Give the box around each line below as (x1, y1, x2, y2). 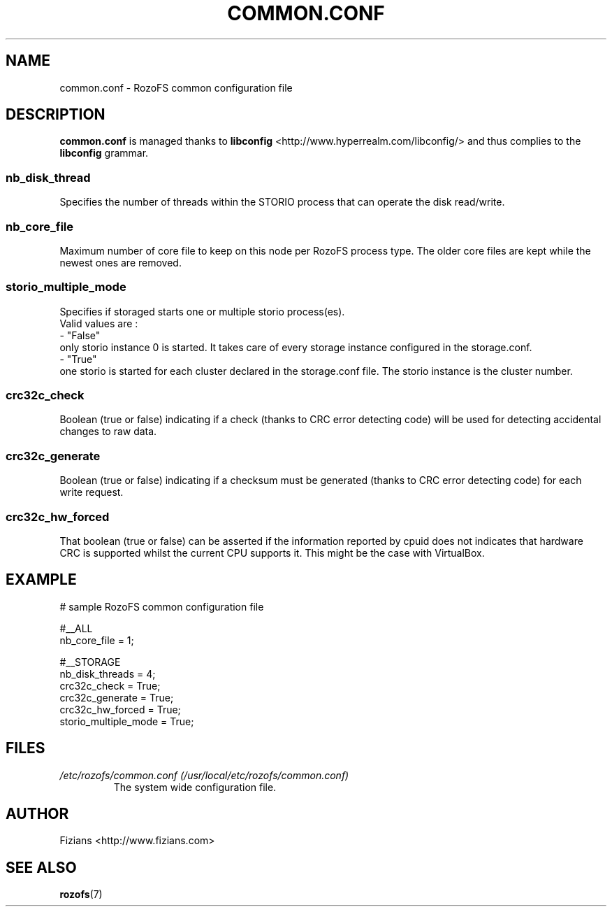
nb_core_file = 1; (59, 634, 134, 646)
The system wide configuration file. (113, 781, 277, 793)
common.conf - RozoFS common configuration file (59, 81, 293, 94)
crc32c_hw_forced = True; (59, 703, 181, 715)
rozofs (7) (59, 888, 103, 901)
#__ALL (59, 622, 93, 634)
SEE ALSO (6, 858, 77, 876)
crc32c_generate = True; (59, 691, 174, 704)
